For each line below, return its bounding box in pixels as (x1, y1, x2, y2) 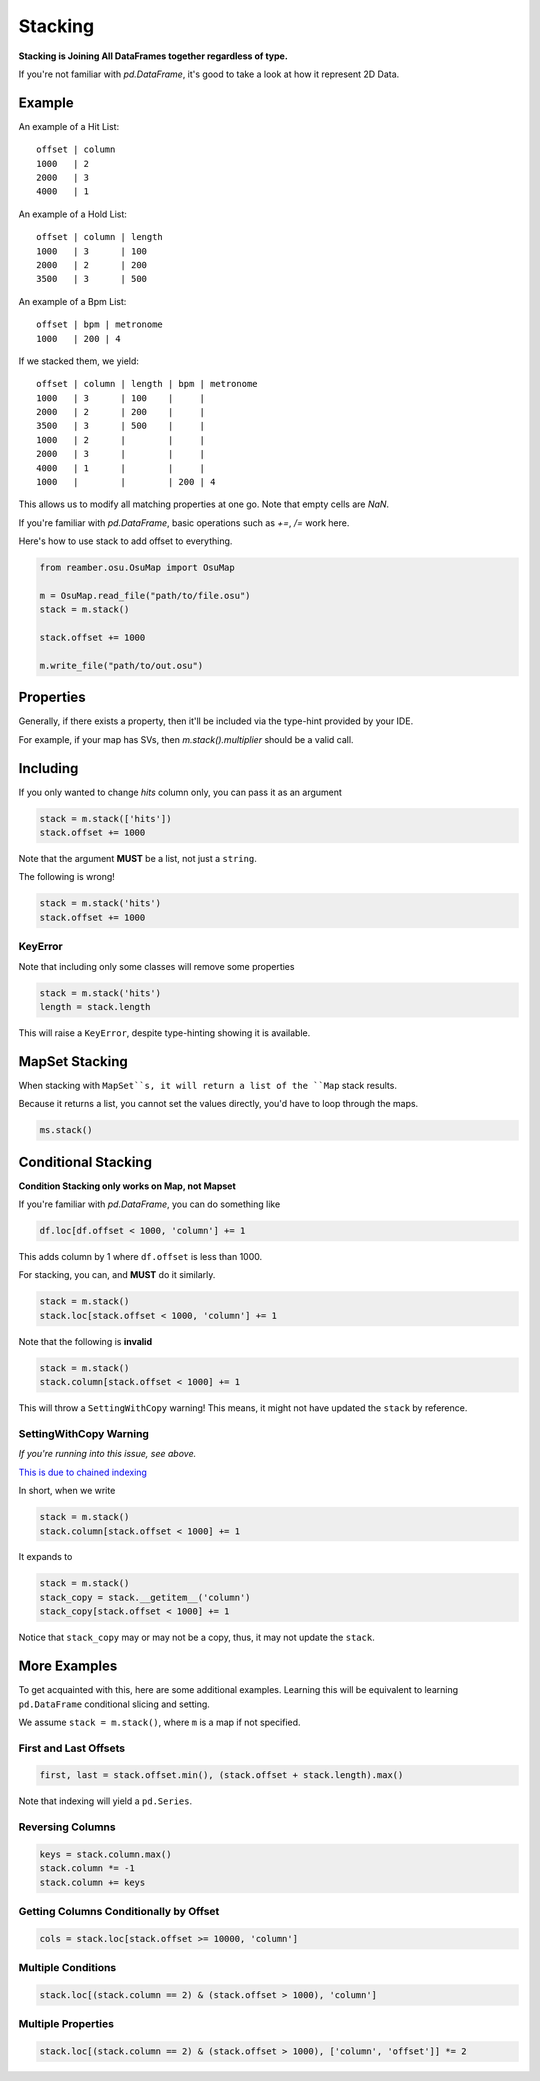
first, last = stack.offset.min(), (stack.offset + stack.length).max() (39, 1770, 404, 1781)
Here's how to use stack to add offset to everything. (18, 535, 233, 547)
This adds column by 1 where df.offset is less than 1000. (18, 1251, 263, 1263)
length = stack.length (39, 1001, 151, 1012)
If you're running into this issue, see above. (18, 1448, 197, 1460)
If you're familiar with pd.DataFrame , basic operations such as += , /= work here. (18, 516, 350, 529)
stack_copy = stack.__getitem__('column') (39, 1591, 251, 1603)
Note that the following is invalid (18, 1335, 153, 1347)
